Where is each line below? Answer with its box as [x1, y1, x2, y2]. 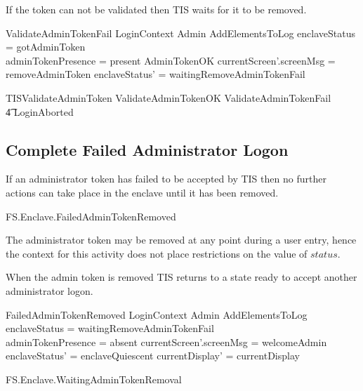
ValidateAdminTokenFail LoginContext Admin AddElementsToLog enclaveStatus [6, 25, 355, 40]
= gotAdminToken [6, 39, 86, 54]
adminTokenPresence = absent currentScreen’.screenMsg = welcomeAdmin [6, 334, 327, 349]
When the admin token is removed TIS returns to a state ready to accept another [6, 270, 357, 284]
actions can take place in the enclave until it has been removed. [6, 185, 279, 199]
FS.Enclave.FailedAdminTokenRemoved [6, 208, 176, 223]
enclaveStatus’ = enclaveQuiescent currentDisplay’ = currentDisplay [6, 348, 300, 363]
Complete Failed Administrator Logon [6, 138, 289, 160]
